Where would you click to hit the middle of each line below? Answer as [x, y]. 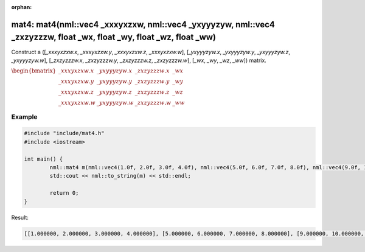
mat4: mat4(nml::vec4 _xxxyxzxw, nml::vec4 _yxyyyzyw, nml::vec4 [143, 24]
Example [24, 117]
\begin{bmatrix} [34, 71]
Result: [20, 217]
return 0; [64, 193]
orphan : [22, 7]
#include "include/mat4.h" [64, 133]
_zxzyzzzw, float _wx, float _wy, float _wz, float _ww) [113, 37]
